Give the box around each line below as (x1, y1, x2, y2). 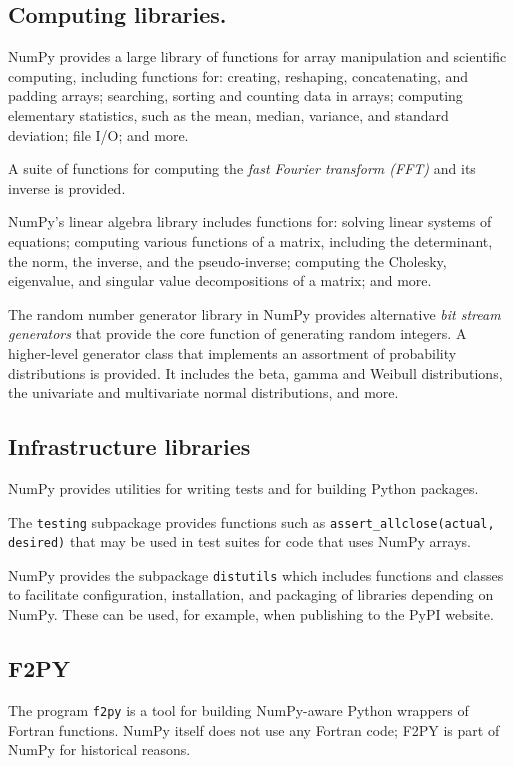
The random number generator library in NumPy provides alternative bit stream (8, 303, 501, 324)
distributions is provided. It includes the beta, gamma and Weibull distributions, (8, 362, 503, 383)
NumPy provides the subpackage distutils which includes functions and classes (8, 564, 504, 585)
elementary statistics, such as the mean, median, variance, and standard (8, 104, 449, 125)
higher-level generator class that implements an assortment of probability (8, 342, 457, 363)
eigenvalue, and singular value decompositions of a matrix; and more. (8, 270, 432, 291)
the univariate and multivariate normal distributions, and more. (8, 382, 399, 403)
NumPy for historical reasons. (8, 739, 191, 760)
